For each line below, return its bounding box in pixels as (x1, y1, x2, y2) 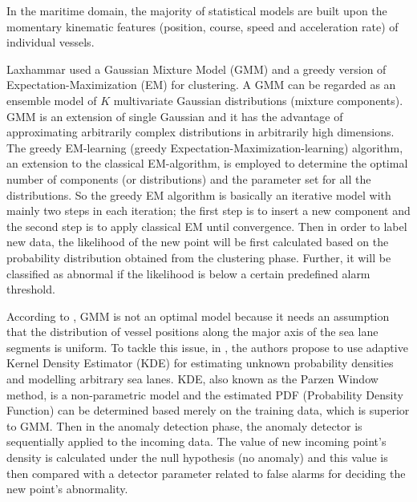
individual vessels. (6, 34, 95, 51)
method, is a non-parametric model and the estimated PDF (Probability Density (6, 386, 403, 403)
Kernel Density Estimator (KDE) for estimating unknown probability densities (6, 354, 394, 371)
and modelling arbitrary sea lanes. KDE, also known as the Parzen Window (6, 370, 379, 387)
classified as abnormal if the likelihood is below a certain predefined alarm (6, 265, 370, 281)
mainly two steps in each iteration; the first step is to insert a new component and (6, 202, 411, 219)
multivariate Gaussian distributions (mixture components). (113, 91, 403, 108)
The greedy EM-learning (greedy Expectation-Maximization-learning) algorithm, (6, 139, 403, 156)
